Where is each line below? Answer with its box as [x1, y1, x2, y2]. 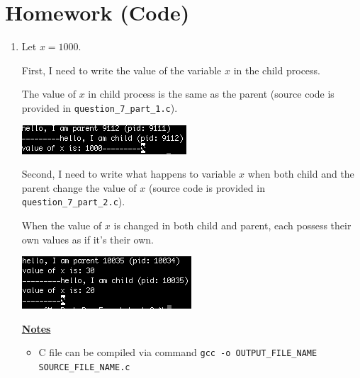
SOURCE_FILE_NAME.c [38, 362, 130, 373]
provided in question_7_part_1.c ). [21, 100, 178, 115]
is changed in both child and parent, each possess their [113, 218, 351, 232]
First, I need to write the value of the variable [21, 62, 222, 77]
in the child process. [233, 62, 320, 77]
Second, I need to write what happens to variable [21, 166, 236, 181]
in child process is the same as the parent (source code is [88, 86, 334, 101]
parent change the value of [21, 180, 137, 195]
